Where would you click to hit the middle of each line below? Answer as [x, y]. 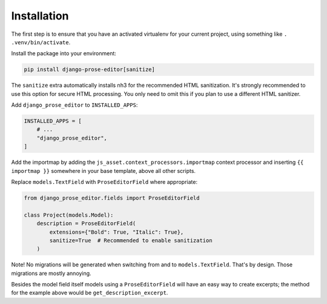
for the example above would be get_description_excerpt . [90, 293]
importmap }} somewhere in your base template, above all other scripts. [104, 171]
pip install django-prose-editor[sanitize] [90, 69]
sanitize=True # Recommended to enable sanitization [131, 240]
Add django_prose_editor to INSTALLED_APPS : [74, 105]
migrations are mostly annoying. [51, 273]
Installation [40, 16]
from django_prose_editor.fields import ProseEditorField [112, 198]
